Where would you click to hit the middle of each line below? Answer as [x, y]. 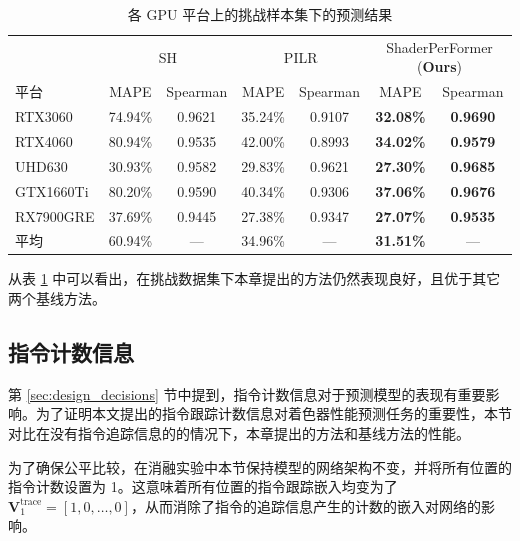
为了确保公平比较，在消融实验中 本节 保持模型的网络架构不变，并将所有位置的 [260, 466]
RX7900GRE [55, 215]
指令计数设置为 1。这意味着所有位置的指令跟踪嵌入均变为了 [203, 486]
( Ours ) [439, 66]
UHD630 [41, 165]
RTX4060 [44, 140]
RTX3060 [44, 116]
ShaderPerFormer [439, 46]
